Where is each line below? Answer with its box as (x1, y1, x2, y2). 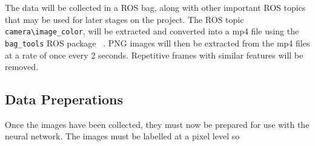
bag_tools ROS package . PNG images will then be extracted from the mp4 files (5, 36, 310, 49)
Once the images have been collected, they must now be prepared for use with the (5, 118, 310, 130)
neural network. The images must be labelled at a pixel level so (5, 130, 240, 142)
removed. (5, 60, 38, 73)
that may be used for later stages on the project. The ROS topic (5, 13, 244, 25)
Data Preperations (5, 90, 123, 109)
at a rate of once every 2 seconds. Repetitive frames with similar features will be (5, 48, 303, 61)
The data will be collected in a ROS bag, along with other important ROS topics (5, 1, 306, 13)
